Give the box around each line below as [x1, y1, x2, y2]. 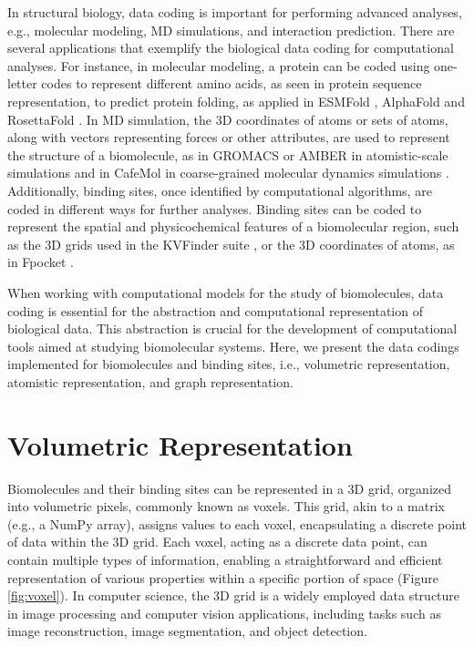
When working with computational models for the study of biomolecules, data [7, 282, 444, 302]
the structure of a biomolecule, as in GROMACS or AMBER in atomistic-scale [7, 145, 448, 164]
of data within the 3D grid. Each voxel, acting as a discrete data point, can [7, 532, 428, 551]
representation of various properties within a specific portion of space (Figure [7, 568, 438, 587]
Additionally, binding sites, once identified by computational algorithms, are [7, 180, 432, 200]
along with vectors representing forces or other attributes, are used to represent [7, 128, 450, 147]
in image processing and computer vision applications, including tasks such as [7, 603, 441, 622]
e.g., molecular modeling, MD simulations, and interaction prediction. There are [7, 20, 455, 39]
